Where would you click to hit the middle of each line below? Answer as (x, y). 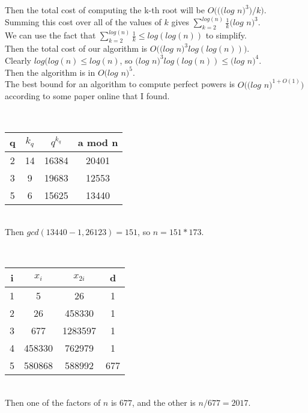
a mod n (98, 142)
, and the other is (164, 402)
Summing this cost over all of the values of (83, 22)
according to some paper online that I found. (87, 96)
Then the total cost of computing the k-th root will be (105, 10)
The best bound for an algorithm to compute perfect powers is (120, 84)
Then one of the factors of (53, 402)
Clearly (18, 60)
